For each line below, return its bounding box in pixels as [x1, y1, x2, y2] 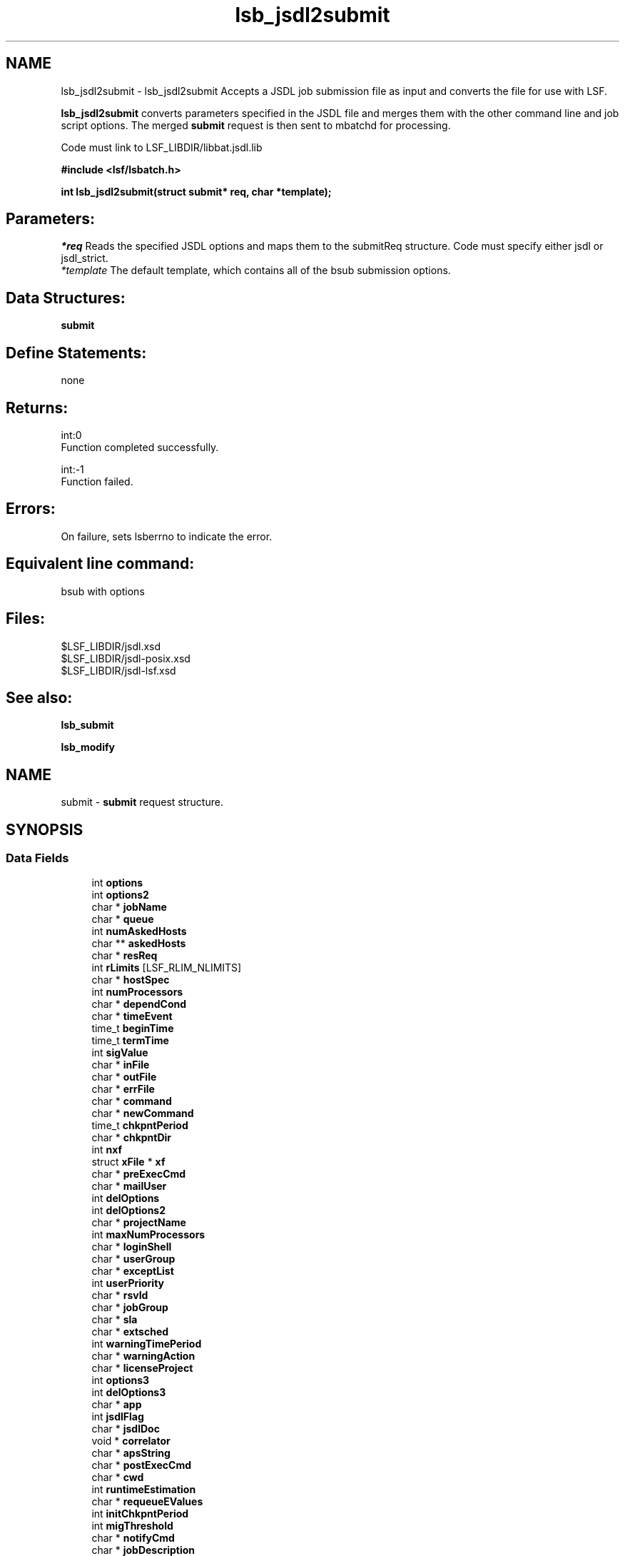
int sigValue [91, 1046, 148, 1059]
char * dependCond [91, 998, 187, 1011]
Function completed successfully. [61, 440, 219, 453]
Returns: [6, 398, 68, 417]
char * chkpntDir [91, 1131, 172, 1144]
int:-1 [61, 463, 84, 475]
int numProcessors [91, 986, 183, 999]
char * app [91, 1398, 142, 1411]
